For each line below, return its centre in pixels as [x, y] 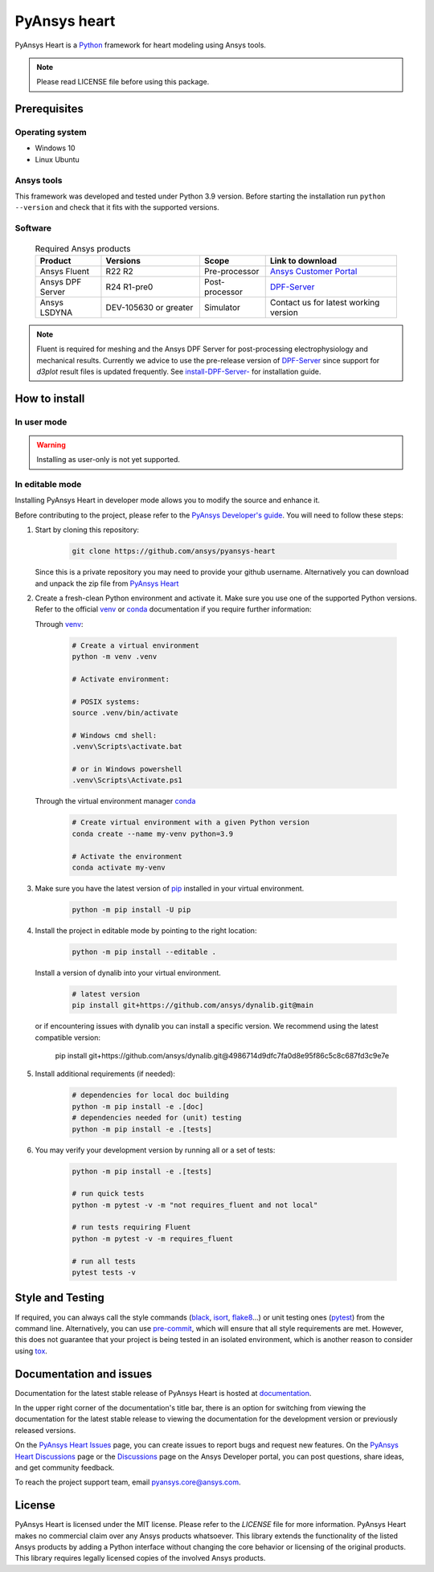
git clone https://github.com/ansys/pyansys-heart [174, 551]
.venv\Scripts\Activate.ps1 [127, 780]
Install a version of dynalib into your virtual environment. [128, 972]
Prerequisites [49, 109]
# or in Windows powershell [127, 769]
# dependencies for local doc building [150, 1095]
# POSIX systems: [106, 702]
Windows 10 [55, 148]
